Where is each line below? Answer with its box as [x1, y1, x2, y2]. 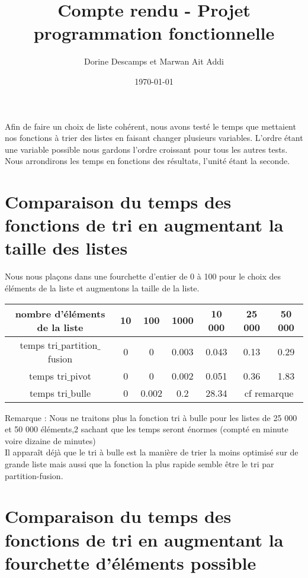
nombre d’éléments [15, 306, 105, 320]
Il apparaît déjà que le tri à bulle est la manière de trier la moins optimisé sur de [5, 446, 299, 458]
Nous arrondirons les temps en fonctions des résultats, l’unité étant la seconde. [5, 155, 290, 167]
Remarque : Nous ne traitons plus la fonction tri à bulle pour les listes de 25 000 [5, 411, 297, 423]
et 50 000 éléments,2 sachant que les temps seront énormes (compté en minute [5, 423, 288, 435]
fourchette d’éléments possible [5, 550, 256, 574]
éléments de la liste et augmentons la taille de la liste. [5, 281, 200, 294]
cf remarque [244, 386, 294, 400]
